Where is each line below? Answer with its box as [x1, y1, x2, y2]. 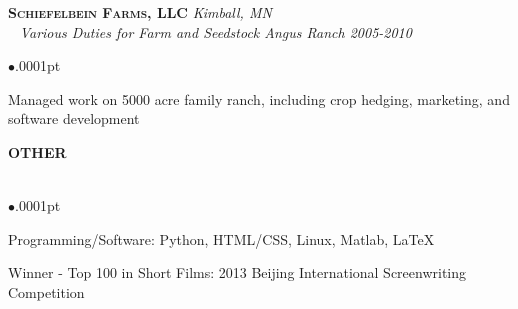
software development [8, 108, 140, 129]
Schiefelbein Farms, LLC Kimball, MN [8, 2, 272, 22]
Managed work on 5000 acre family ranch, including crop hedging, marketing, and [8, 88, 510, 109]
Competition [8, 281, 85, 302]
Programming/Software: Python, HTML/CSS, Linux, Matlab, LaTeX [8, 228, 435, 249]
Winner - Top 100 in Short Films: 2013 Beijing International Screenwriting [8, 262, 467, 283]
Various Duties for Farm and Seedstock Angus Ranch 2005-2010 [19, 21, 412, 42]
